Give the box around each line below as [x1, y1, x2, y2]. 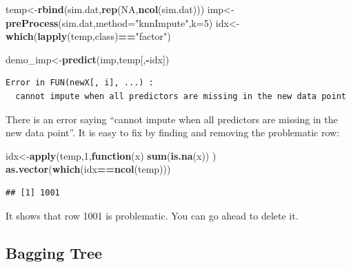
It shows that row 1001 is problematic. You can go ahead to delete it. [6, 208, 299, 222]
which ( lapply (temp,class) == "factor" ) [6, 29, 171, 43]
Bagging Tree [6, 242, 103, 263]
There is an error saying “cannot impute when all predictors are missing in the [6, 111, 338, 126]
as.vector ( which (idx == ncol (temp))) [6, 162, 171, 176]
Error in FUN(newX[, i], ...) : [6, 78, 154, 88]
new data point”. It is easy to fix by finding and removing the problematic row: [6, 125, 340, 140]
